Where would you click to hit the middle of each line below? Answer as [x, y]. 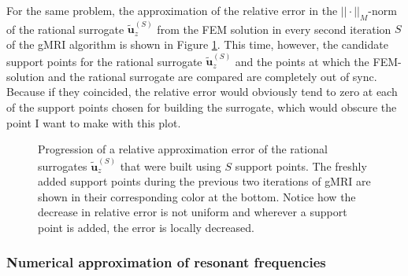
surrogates [63, 166]
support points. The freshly [301, 166]
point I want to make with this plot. [94, 122]
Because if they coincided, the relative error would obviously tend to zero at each [202, 92]
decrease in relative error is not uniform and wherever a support [193, 212]
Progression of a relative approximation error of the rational [183, 149]
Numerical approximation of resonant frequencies [166, 262]
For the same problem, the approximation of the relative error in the [172, 10]
